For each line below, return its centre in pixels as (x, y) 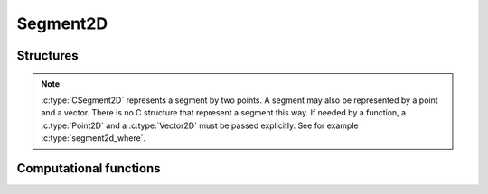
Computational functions (89, 168)
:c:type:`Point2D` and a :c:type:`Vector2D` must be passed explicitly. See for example (200, 125)
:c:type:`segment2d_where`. (94, 138)
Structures (47, 55)
